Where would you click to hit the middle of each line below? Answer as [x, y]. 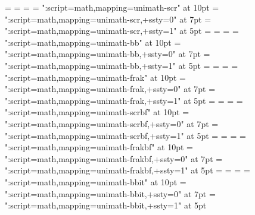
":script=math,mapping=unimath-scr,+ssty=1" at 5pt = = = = [122, 31]
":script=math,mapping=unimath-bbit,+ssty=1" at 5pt [106, 205]
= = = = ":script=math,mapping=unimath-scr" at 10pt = [112, 7]
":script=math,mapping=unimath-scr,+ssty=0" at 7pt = [108, 19]
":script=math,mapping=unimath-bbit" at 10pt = [96, 181]
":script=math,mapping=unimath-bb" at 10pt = [93, 42]
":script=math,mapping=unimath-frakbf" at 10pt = [99, 147]
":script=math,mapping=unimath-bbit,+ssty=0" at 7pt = [110, 193]
